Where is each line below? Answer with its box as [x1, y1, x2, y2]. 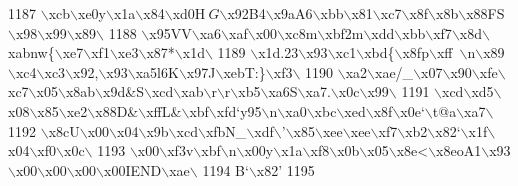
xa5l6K [135, 61, 179, 82]
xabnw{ [8, 42, 55, 63]
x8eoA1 [436, 140, 482, 161]
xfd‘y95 [216, 100, 262, 121]
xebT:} [223, 61, 266, 82]
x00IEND [104, 159, 162, 180]
